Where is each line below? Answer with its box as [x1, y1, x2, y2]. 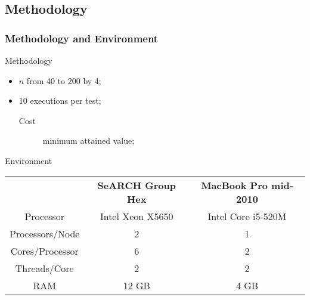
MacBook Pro [201, 178, 268, 192]
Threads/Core [15, 261, 74, 275]
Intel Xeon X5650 [100, 209, 173, 223]
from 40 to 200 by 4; [26, 74, 101, 86]
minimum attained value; [42, 134, 135, 147]
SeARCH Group [97, 178, 176, 192]
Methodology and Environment [5, 30, 159, 45]
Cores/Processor [10, 243, 79, 258]
